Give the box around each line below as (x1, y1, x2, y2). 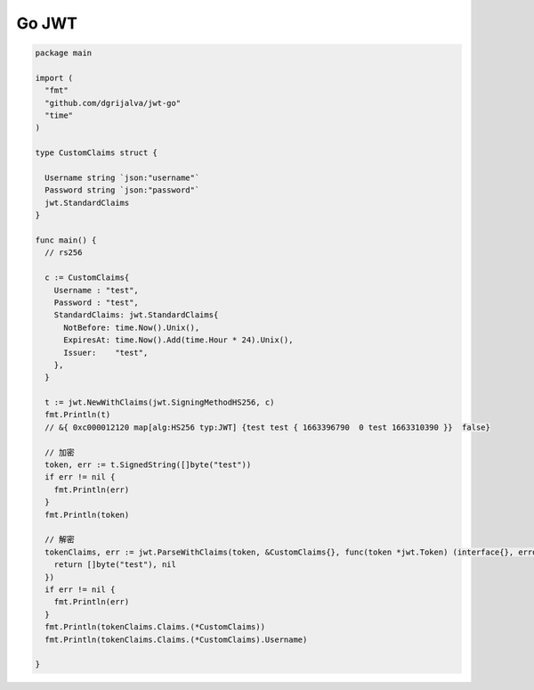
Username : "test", (53, 285, 140, 295)
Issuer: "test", (63, 348, 149, 357)
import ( (35, 72, 74, 83)
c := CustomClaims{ (44, 273, 130, 283)
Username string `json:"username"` (44, 173, 200, 183)
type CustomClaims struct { (35, 148, 158, 158)
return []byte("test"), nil (53, 560, 177, 570)
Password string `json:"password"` (44, 185, 200, 195)
